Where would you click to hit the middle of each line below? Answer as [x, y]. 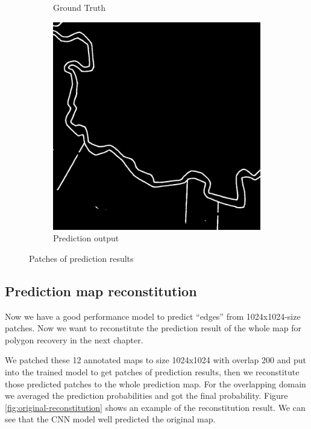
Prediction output [86, 238]
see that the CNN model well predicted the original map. [110, 419]
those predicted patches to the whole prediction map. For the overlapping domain [155, 383]
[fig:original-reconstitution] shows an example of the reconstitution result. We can [155, 407]
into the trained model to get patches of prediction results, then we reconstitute [152, 371]
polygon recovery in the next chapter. [74, 339]
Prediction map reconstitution [101, 291]
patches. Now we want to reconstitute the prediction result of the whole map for [153, 328]
